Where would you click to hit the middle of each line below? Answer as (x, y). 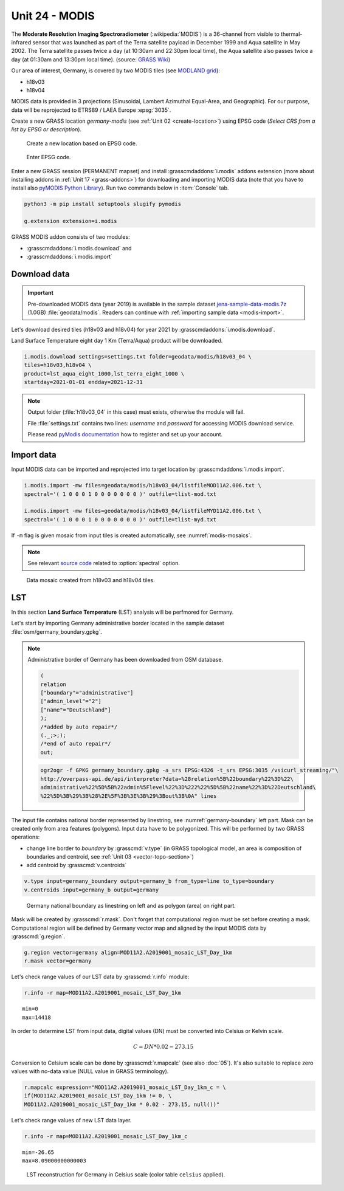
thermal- (291, 34)
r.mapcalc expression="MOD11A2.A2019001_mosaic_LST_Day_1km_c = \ (125, 1087)
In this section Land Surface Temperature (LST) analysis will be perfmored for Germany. (122, 612)
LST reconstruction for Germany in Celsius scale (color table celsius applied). (126, 1174)
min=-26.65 (38, 1152)
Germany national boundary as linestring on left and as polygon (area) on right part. (131, 905)
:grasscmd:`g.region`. (38, 936)
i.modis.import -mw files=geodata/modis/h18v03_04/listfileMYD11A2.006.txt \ (143, 511)
